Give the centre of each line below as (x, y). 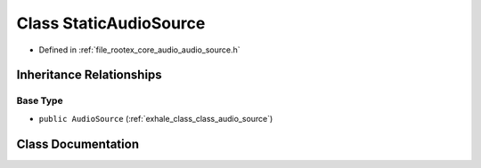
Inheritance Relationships (89, 75)
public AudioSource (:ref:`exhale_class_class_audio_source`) (156, 118)
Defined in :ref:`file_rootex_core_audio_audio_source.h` (139, 50)
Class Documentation (78, 144)
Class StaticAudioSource (111, 23)
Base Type (40, 100)
